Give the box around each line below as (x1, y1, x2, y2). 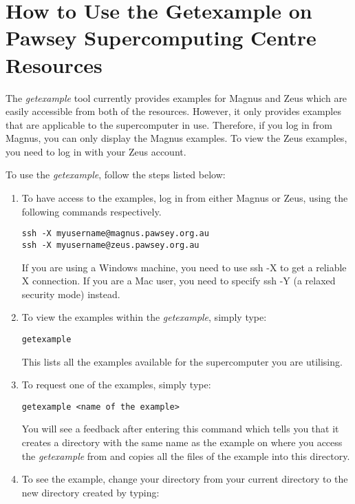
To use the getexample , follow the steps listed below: (6, 167, 226, 182)
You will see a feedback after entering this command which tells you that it (21, 421, 339, 436)
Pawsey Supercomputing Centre (6, 23, 316, 52)
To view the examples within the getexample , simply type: (21, 310, 267, 324)
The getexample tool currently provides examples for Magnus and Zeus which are (6, 90, 347, 105)
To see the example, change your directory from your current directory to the (21, 472, 348, 486)
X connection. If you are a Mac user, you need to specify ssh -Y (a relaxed (21, 273, 336, 288)
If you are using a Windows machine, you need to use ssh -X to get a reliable (21, 260, 347, 274)
